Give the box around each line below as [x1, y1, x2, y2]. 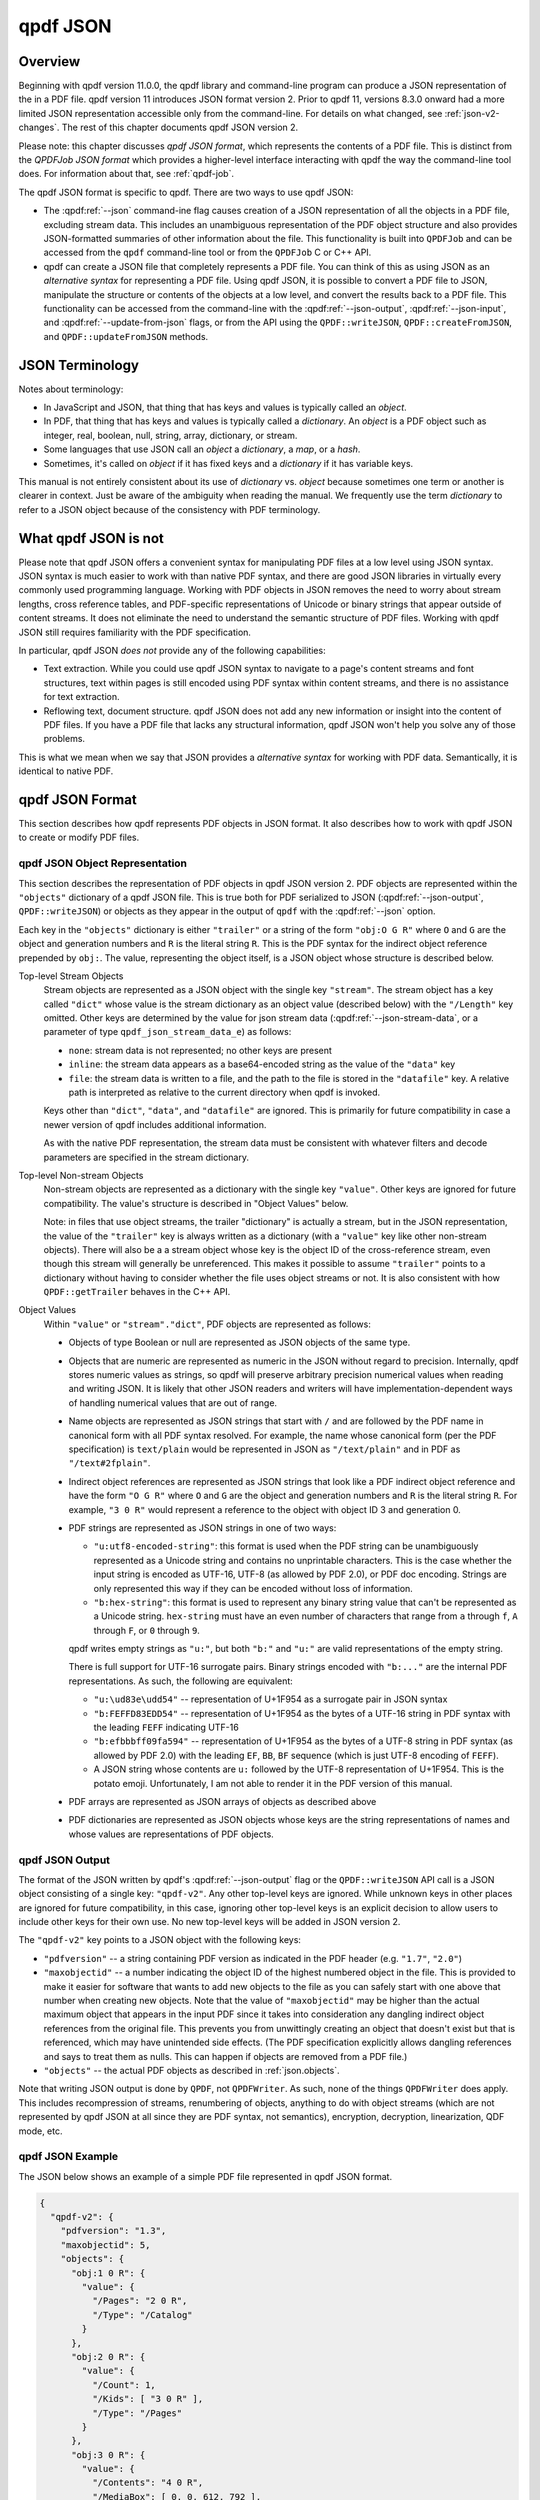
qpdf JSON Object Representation [18, 856, 188, 870]
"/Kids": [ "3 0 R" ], [91, 2393, 204, 2405]
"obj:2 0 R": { [71, 2351, 146, 2362]
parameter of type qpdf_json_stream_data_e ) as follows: [43, 1026, 292, 1038]
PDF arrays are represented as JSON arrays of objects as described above [68, 1795, 377, 1807]
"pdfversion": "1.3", [60, 2225, 167, 2237]
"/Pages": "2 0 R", [91, 2295, 188, 2307]
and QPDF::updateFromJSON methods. [43, 330, 209, 342]
